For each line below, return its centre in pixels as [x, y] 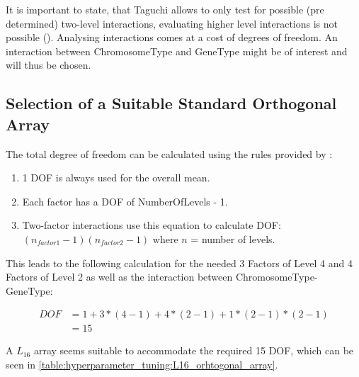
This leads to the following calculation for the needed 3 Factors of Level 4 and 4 [179, 263]
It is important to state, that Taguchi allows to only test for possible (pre [165, 9]
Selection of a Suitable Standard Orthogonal [171, 103]
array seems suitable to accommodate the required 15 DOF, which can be [194, 350]
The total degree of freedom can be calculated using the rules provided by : [169, 153]
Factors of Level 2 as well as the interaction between [119, 277]
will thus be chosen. [49, 65]
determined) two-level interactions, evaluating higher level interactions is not [172, 23]
